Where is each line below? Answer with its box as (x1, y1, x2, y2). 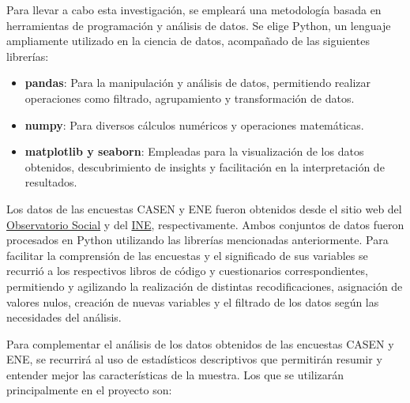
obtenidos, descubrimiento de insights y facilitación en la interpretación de (24, 158, 385, 175)
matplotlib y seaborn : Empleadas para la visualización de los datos (24, 143, 364, 160)
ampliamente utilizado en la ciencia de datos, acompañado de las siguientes (6, 32, 370, 49)
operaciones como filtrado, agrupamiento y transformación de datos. (24, 89, 355, 106)
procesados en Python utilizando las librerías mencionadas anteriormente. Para (6, 232, 389, 248)
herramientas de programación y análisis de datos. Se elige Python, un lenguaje (6, 17, 391, 33)
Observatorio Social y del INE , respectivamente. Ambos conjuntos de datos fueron (6, 216, 404, 232)
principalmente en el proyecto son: (6, 382, 172, 398)
